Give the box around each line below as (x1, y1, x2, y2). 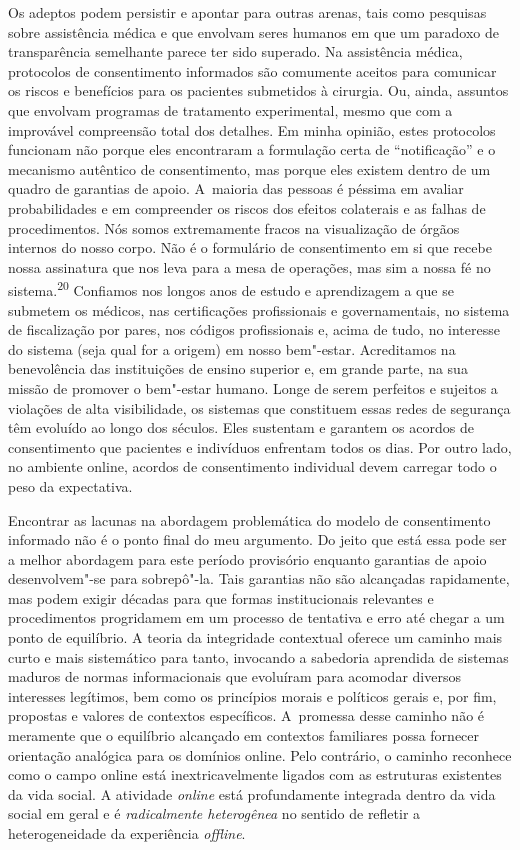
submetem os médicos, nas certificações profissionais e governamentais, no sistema (8, 299, 510, 320)
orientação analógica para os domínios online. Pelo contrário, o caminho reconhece (8, 744, 512, 765)
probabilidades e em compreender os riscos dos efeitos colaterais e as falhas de (8, 197, 486, 218)
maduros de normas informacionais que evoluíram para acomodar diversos (8, 666, 461, 687)
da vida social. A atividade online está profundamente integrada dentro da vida (8, 783, 496, 804)
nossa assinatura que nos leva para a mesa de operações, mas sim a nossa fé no (8, 256, 491, 277)
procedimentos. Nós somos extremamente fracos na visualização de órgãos (8, 217, 460, 238)
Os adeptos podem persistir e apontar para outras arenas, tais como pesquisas (8, 2, 487, 22)
